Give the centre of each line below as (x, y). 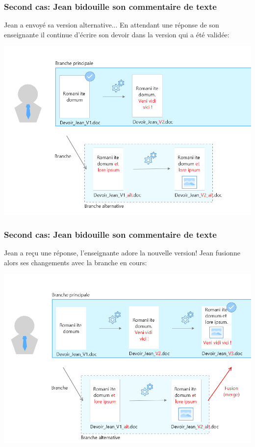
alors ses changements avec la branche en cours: (76, 262)
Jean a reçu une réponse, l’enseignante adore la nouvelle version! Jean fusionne (122, 253)
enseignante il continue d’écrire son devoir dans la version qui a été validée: (117, 34)
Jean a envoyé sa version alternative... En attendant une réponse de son (112, 25)
